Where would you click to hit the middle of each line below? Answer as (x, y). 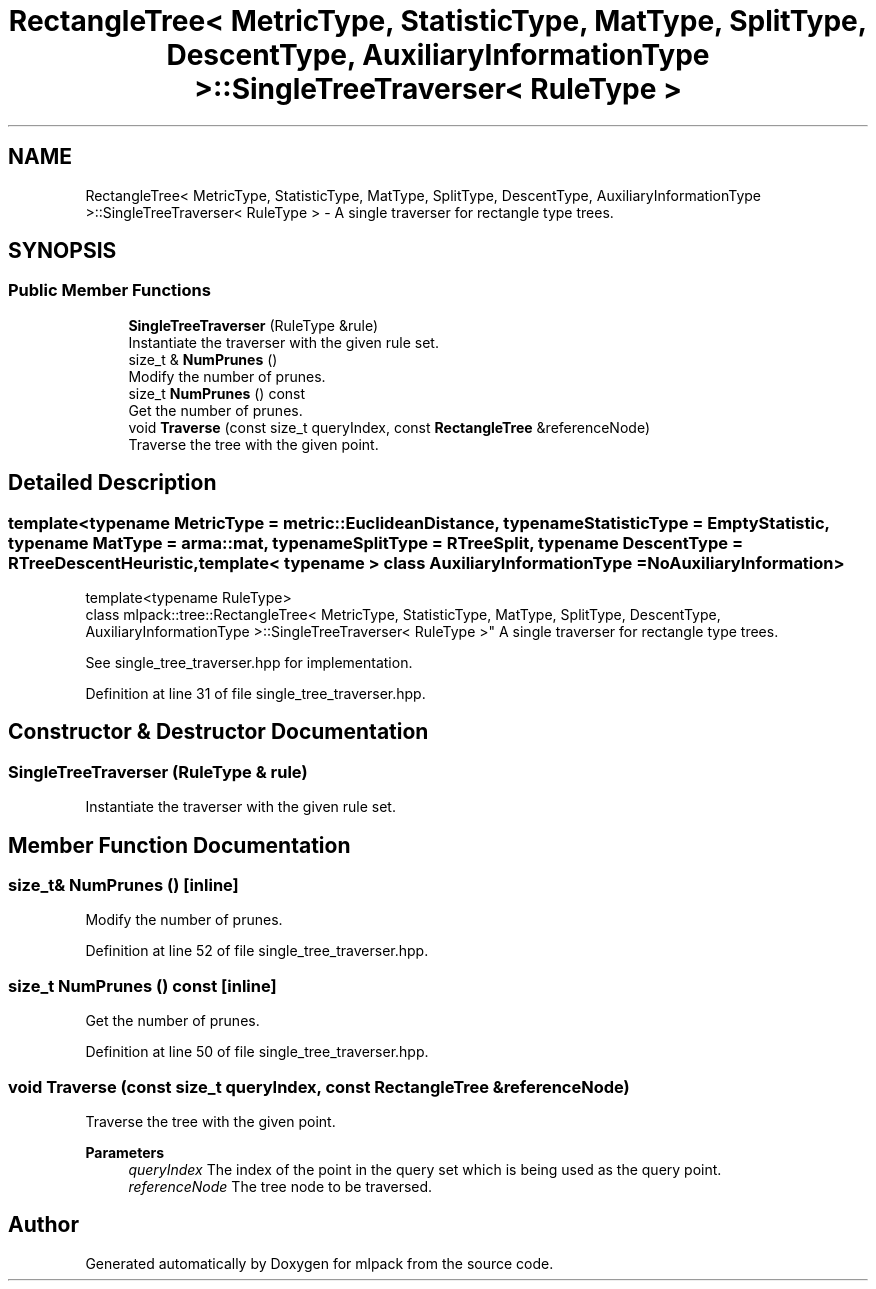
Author (43, 1225)
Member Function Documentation (179, 845)
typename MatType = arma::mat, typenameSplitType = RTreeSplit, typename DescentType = (376, 542)
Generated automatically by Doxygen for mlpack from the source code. (319, 1263)
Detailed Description (112, 483)
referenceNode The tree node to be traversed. (280, 1186)
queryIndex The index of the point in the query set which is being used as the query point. (425, 1169)
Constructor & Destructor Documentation (218, 732)
